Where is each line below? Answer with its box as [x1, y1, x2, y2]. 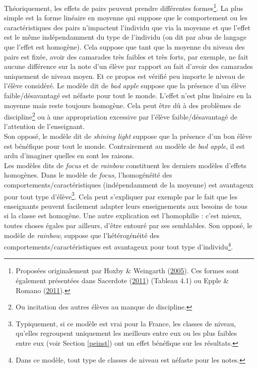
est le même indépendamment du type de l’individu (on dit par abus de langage [4, 32, 247, 42]
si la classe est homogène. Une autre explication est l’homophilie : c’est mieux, [4, 210, 242, 221]
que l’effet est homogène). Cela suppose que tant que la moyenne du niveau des [4, 42, 245, 52]
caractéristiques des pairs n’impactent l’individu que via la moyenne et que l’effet [4, 22, 251, 32]
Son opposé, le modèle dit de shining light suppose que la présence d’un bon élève [4, 131, 252, 141]
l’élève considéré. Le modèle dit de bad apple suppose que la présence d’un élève [4, 80, 246, 91]
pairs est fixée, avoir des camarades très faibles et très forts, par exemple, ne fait [4, 51, 249, 61]
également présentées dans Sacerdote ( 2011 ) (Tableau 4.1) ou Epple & [15, 275, 229, 286]
